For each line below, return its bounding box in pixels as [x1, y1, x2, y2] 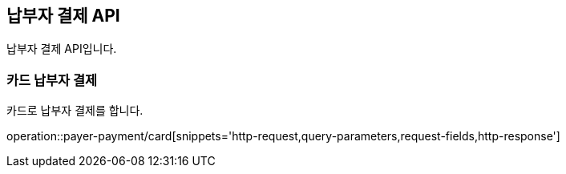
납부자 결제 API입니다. [6, 42, 117, 56]
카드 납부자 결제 [6, 71, 98, 88]
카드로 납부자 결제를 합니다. [6, 103, 144, 118]
